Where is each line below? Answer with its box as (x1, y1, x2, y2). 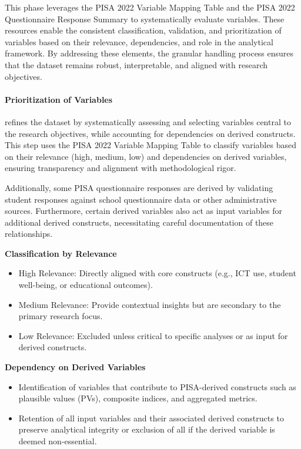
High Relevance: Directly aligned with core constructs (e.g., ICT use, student (18, 267, 296, 279)
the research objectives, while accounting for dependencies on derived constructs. (5, 127, 296, 139)
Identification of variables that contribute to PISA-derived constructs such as (18, 380, 296, 393)
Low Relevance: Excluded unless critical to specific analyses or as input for (18, 329, 288, 341)
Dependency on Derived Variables (5, 361, 146, 373)
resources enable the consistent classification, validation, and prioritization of (5, 24, 282, 36)
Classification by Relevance (5, 247, 117, 259)
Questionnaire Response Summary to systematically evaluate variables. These (5, 12, 285, 25)
